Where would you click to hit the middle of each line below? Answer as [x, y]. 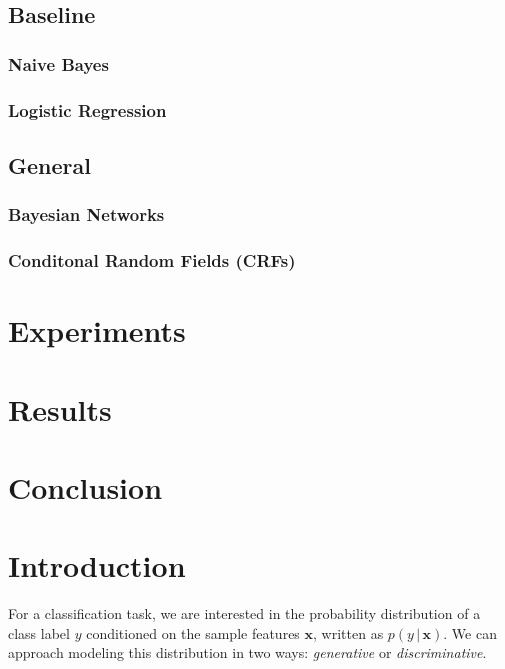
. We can [470, 632]
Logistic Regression [87, 109]
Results [60, 408]
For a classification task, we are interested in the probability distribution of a [244, 613]
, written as [348, 632]
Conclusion [85, 486]
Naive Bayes [58, 63]
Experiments [97, 330]
